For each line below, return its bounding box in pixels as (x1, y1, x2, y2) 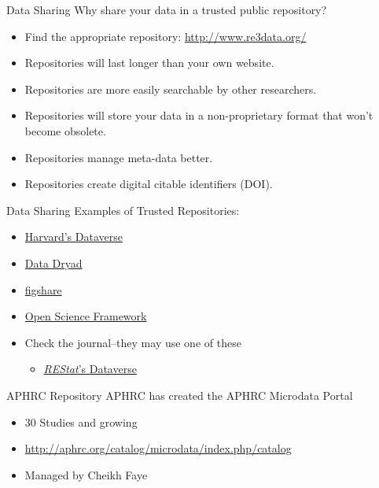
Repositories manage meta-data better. (24, 149, 213, 165)
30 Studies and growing (24, 413, 138, 430)
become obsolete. (24, 122, 106, 139)
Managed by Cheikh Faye (24, 466, 148, 482)
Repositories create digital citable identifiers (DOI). (24, 176, 273, 192)
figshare (24, 281, 62, 298)
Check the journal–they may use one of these (24, 334, 241, 350)
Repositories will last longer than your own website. (24, 54, 274, 71)
